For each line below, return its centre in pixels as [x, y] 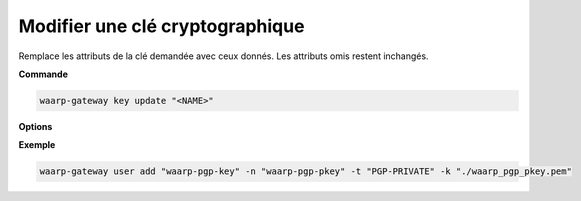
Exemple [37, 145]
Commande [43, 74]
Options [35, 126]
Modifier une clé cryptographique [161, 26]
